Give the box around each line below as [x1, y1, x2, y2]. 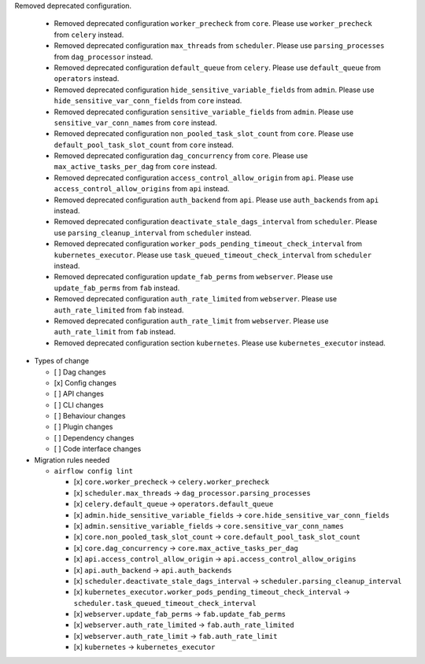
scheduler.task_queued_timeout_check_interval [73, 599, 257, 607]
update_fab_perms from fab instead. [54, 283, 180, 293]
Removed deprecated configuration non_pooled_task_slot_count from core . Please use [54, 129, 354, 138]
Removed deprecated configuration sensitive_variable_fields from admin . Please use [54, 107, 354, 116]
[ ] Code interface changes [54, 445, 142, 454]
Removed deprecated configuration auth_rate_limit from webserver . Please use [54, 315, 329, 326]
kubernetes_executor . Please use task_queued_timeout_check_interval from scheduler [54, 250, 372, 260]
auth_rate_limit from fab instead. [54, 327, 176, 337]
